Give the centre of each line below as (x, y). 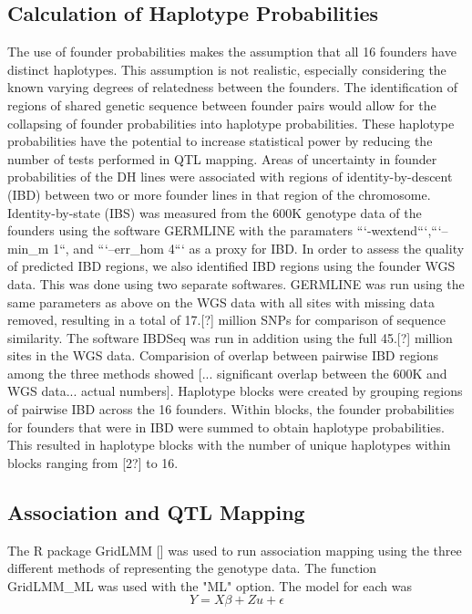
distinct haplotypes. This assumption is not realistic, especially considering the (227, 69)
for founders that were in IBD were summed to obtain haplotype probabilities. (226, 427)
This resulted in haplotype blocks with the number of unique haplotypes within (229, 445)
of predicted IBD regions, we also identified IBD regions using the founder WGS (231, 266)
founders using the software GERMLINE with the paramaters (180, 230)
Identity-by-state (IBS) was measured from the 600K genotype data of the (215, 212)
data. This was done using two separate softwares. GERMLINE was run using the (236, 283)
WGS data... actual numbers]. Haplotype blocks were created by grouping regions (235, 391)
